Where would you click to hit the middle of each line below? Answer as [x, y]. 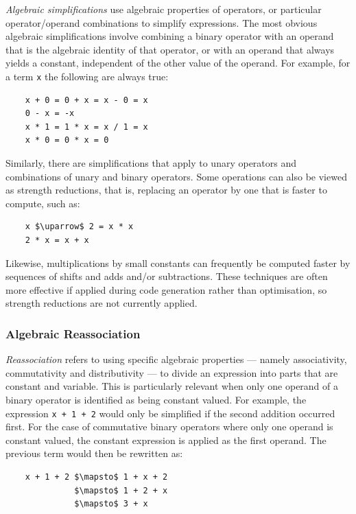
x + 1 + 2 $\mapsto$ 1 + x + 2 [96, 477]
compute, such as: [43, 203]
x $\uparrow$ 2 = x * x [79, 227]
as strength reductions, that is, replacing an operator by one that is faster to [166, 190]
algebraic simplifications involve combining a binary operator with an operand [170, 36]
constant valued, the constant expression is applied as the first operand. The [166, 440]
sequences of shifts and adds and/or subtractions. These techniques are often [167, 276]
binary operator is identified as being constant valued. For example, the [156, 399]
